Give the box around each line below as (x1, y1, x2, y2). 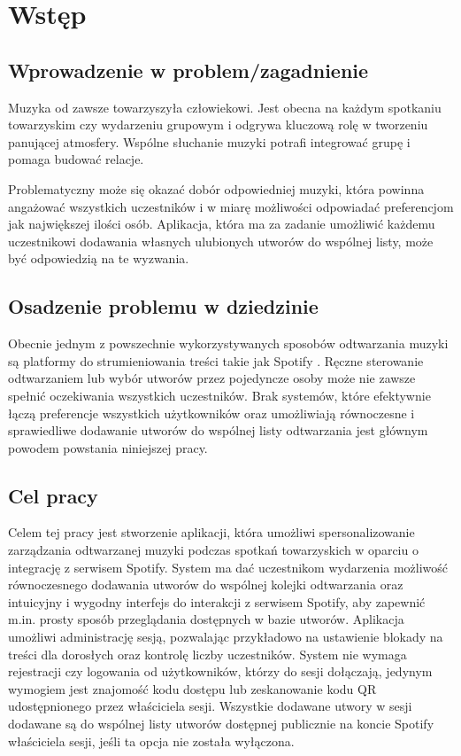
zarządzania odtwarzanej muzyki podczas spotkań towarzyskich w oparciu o (8, 541, 419, 559)
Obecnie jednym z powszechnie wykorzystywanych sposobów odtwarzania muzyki (8, 334, 449, 353)
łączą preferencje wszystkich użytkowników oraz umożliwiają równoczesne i (8, 403, 415, 422)
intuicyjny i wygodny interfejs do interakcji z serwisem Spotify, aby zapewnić (8, 592, 426, 611)
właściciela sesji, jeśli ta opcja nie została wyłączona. (8, 731, 295, 750)
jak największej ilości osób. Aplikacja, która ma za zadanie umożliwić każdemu (8, 214, 435, 233)
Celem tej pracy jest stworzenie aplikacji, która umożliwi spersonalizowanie (8, 523, 415, 542)
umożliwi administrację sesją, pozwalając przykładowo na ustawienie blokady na (8, 627, 443, 646)
